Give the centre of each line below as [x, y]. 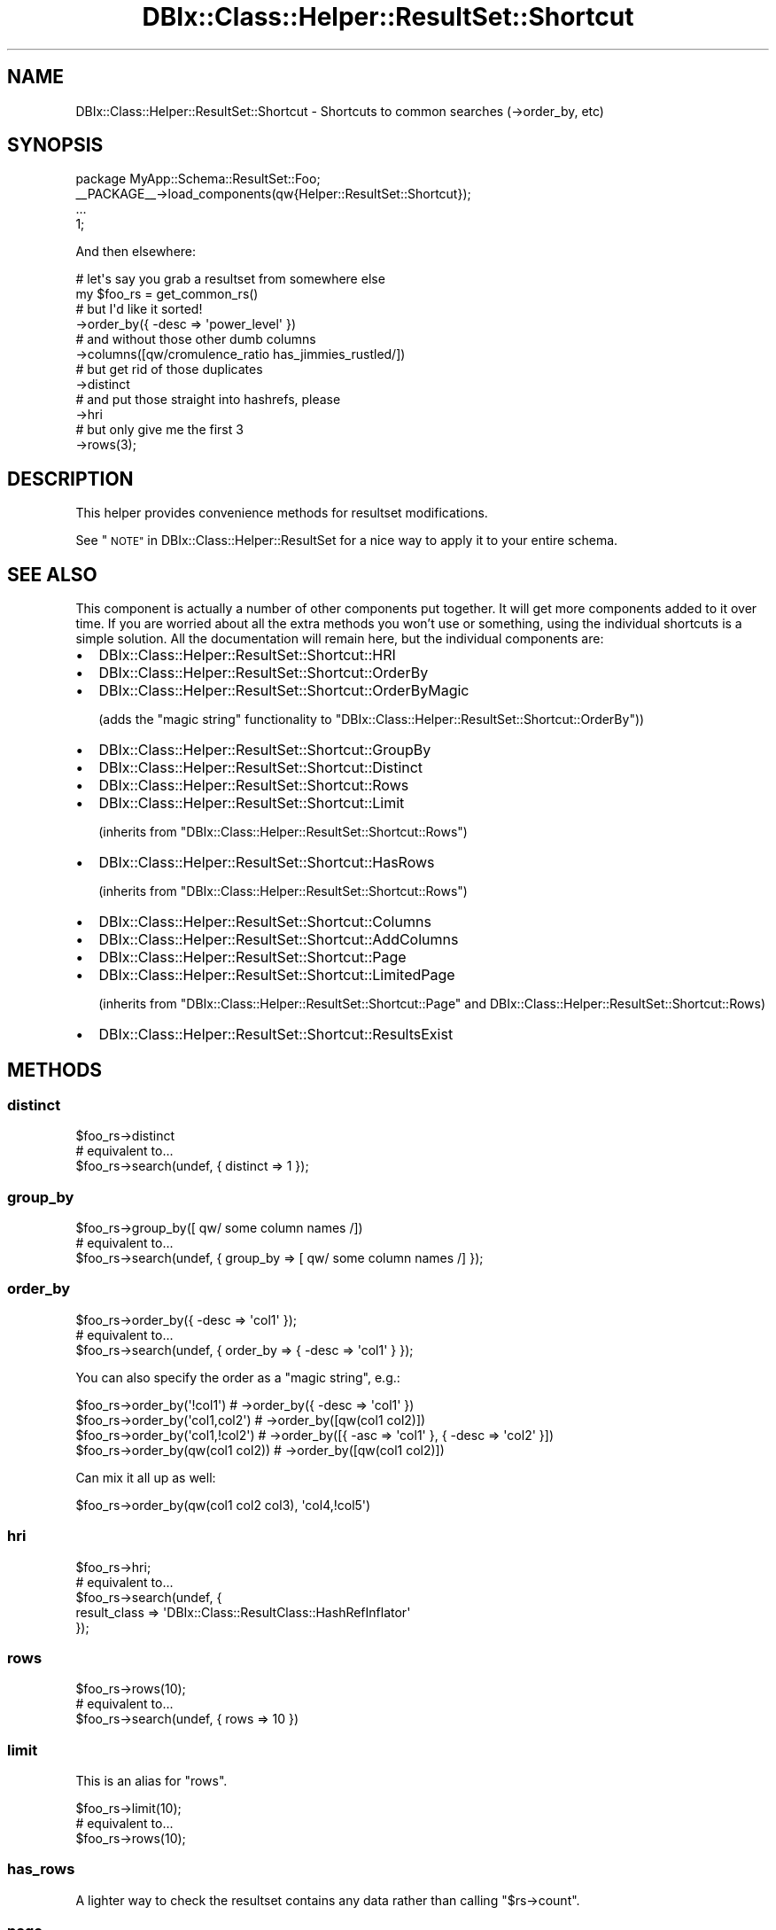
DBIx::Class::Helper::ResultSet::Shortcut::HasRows [267, 863]
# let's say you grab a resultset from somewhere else [230, 279]
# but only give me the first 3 [159, 430]
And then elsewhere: [136, 252]
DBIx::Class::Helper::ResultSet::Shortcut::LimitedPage [277, 975]
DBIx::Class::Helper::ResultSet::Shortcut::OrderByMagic [284, 691]
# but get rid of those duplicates [169, 370]
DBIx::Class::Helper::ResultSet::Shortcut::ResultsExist [276, 1035]
